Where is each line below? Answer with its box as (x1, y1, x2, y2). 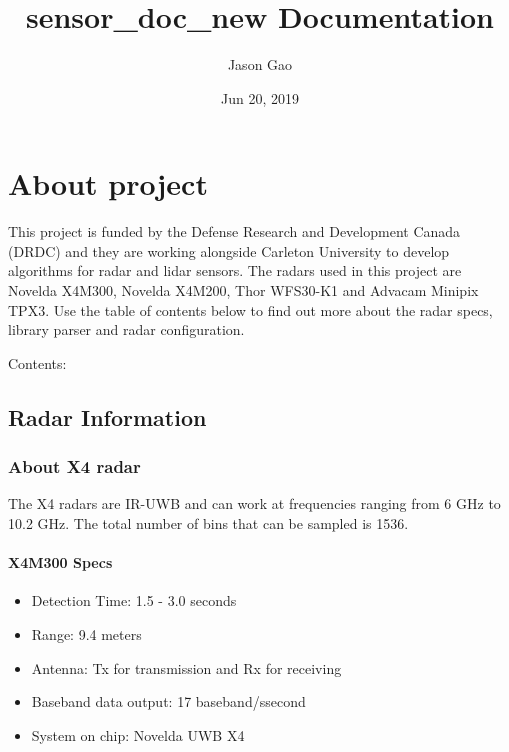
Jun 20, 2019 (221, 87, 299, 108)
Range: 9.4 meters (31, 623, 142, 644)
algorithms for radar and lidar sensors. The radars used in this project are (8, 260, 462, 281)
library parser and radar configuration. (8, 319, 245, 340)
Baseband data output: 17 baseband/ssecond (31, 691, 306, 712)
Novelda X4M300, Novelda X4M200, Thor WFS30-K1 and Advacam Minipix (8, 280, 479, 301)
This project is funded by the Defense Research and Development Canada (8, 221, 461, 242)
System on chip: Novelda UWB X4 (31, 724, 245, 745)
